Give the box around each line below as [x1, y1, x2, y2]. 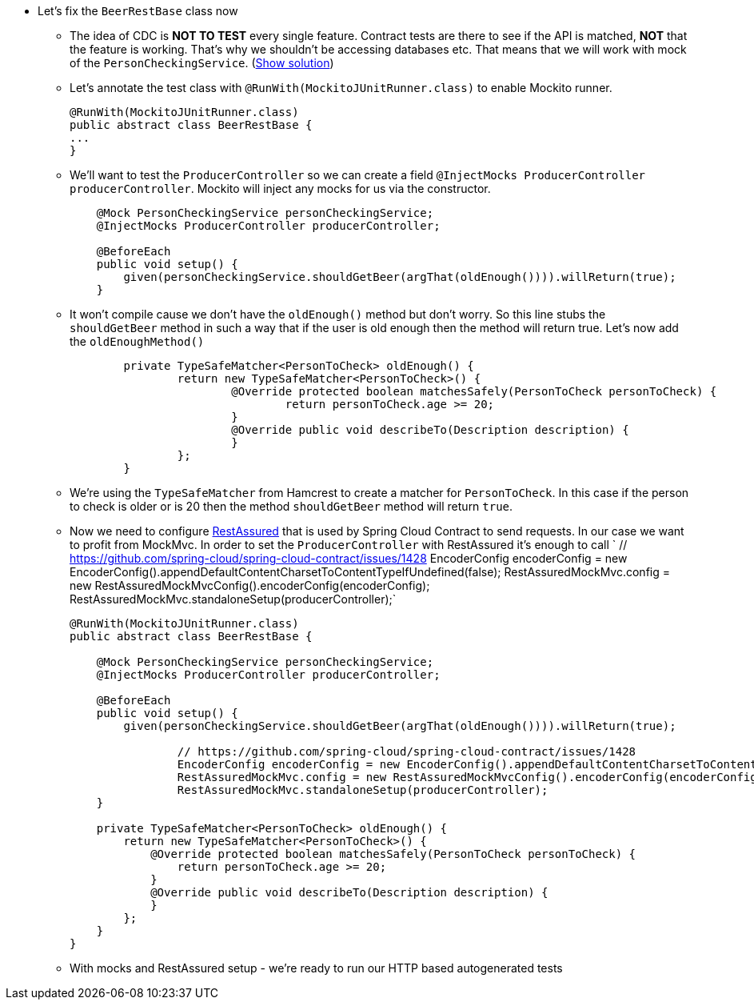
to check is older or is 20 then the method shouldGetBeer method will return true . [70, 499, 513, 513]
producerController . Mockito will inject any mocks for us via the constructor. [70, 182, 491, 195]
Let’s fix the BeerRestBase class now [38, 4, 238, 18]
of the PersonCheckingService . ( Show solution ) [70, 56, 334, 70]
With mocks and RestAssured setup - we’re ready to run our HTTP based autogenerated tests [70, 961, 563, 975]
